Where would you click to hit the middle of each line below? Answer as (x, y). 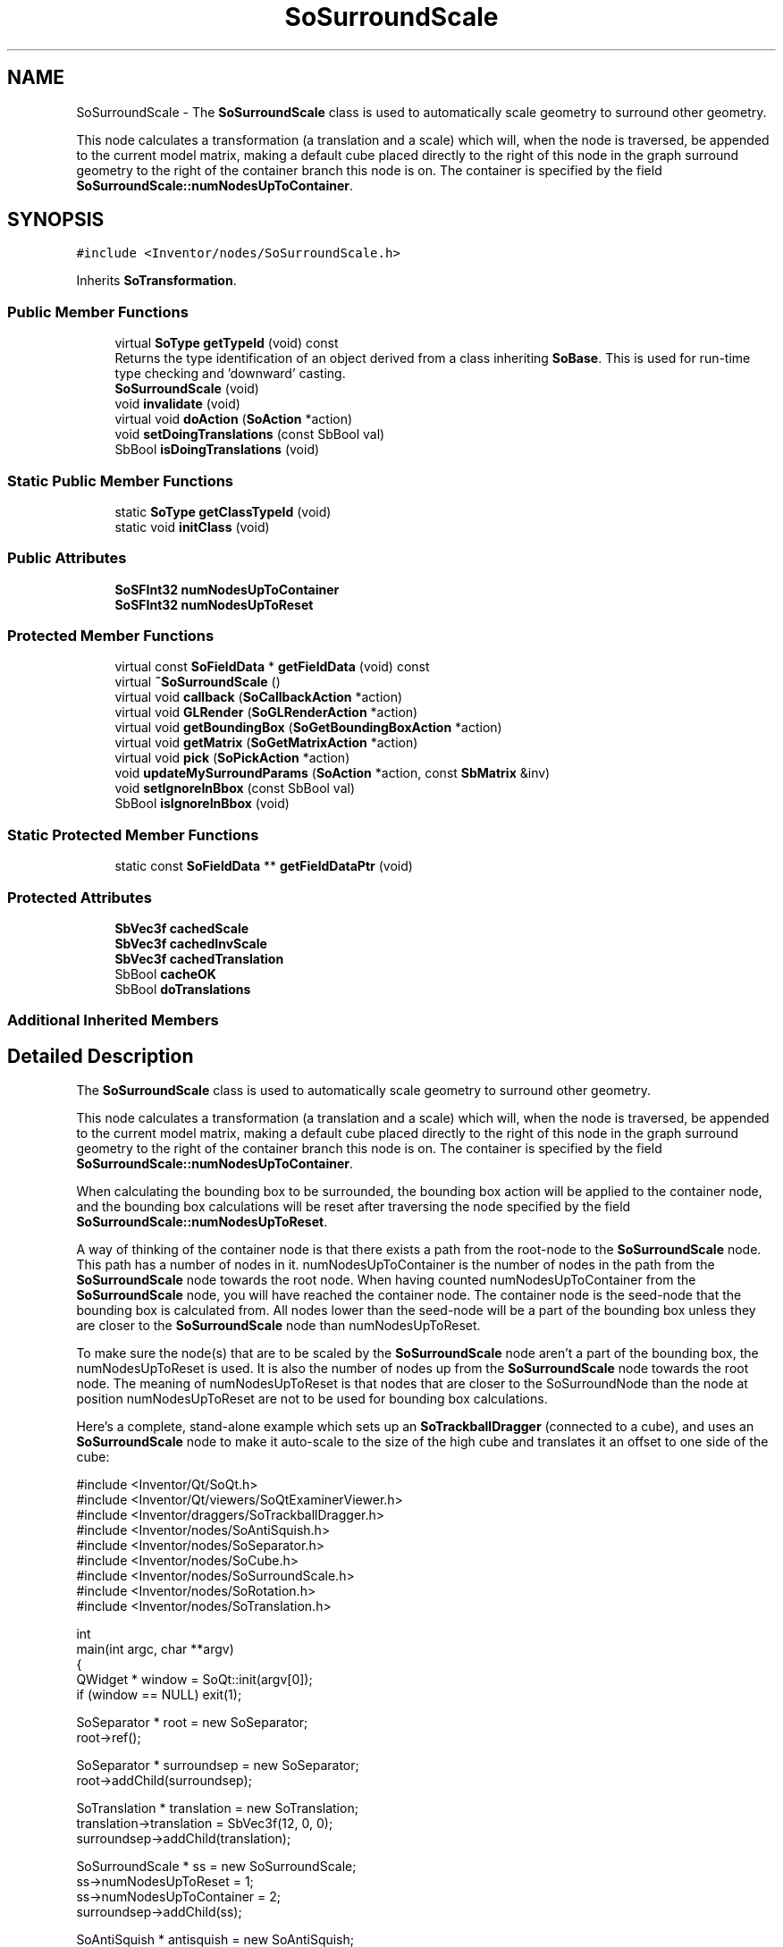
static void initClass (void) (192, 527)
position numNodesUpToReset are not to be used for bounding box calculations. (312, 1399)
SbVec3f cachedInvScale (191, 943)
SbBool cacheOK (165, 973)
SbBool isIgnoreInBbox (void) (202, 804)
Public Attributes (67, 558)
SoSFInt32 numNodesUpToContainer (227, 589)
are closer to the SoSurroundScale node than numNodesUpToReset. (278, 1326)
